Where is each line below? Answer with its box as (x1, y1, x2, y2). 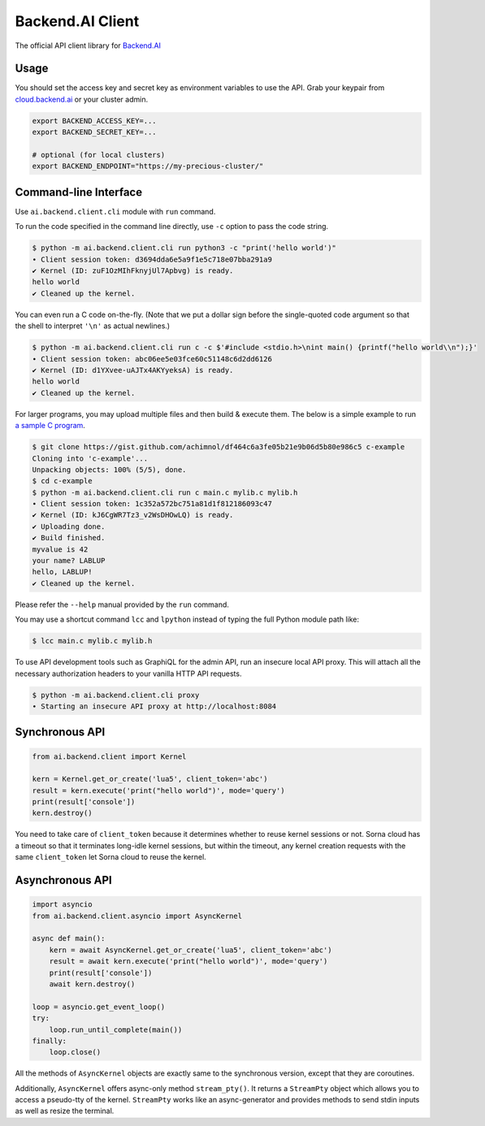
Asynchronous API (15, 873, 113, 887)
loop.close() (49, 1048, 102, 1057)
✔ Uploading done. (32, 522, 106, 531)
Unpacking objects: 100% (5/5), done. (32, 465, 187, 474)
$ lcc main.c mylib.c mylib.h (32, 636, 153, 646)
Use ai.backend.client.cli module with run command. (15, 206, 216, 216)
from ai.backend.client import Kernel (32, 751, 187, 761)
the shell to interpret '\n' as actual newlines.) (15, 321, 171, 331)
